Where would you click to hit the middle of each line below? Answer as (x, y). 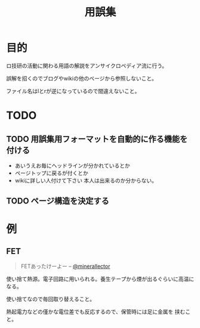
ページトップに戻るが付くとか (51, 173)
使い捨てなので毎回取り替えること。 (51, 299)
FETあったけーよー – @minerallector (65, 267)
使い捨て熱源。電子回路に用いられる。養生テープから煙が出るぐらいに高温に (100, 279)
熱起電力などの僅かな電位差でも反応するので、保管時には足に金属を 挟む (96, 312)
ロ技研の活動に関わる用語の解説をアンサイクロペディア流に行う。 (87, 66)
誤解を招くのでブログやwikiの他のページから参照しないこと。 (81, 78)
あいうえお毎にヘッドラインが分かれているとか (72, 165)
